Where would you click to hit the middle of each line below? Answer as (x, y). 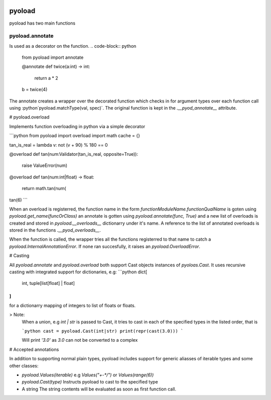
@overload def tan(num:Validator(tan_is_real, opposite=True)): (74, 154)
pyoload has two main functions (42, 23)
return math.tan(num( (44, 188)
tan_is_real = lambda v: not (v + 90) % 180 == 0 (58, 145)
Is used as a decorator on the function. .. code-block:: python (73, 46)
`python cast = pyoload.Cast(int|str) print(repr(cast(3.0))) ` (103, 331)
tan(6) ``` (18, 200)
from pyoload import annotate (53, 57)
